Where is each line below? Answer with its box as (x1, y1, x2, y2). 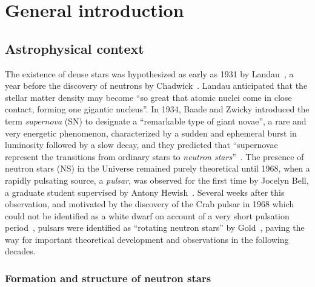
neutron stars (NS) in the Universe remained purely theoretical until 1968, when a (5, 162, 310, 175)
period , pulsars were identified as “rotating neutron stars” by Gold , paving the (5, 221, 305, 234)
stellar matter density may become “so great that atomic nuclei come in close (5, 91, 292, 103)
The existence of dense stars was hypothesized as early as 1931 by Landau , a (5, 67, 294, 80)
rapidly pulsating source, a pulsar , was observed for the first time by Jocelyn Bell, (5, 173, 309, 186)
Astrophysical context (5, 39, 144, 57)
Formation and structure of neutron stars (5, 271, 211, 285)
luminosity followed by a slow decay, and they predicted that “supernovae (5, 138, 278, 151)
